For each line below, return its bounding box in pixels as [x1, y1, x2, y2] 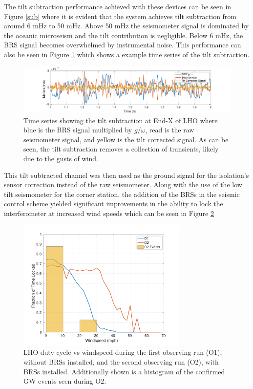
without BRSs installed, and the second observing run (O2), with [23, 357, 219, 367]
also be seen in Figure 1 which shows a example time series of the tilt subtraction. [4, 49, 250, 59]
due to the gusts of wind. [23, 153, 98, 163]
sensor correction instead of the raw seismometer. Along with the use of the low [4, 179, 242, 190]
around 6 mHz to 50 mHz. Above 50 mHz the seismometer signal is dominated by [4, 21, 249, 31]
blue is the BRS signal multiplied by [23, 125, 132, 135]
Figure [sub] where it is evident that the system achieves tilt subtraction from [4, 11, 237, 21]
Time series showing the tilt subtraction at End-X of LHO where [23, 115, 218, 125]
